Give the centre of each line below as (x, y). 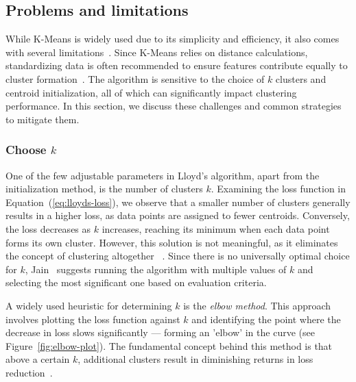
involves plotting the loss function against (93, 319)
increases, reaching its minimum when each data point (216, 228)
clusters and (301, 78)
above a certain (38, 359)
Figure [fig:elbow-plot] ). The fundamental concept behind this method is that (169, 345)
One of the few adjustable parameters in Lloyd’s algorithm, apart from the (163, 175)
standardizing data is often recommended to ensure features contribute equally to (177, 65)
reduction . (29, 372)
